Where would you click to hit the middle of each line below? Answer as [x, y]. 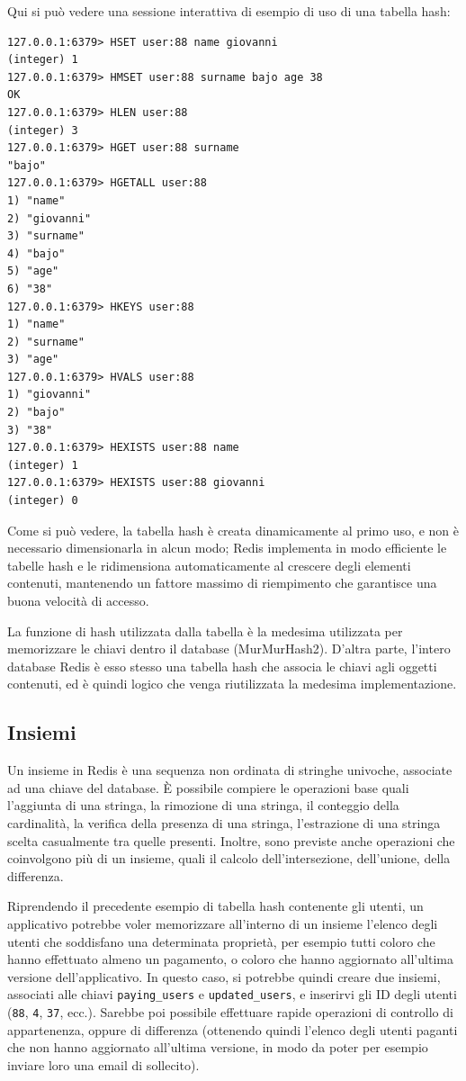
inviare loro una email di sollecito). [103, 1064]
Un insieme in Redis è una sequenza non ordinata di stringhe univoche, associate [230, 770]
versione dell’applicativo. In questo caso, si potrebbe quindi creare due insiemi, [224, 976]
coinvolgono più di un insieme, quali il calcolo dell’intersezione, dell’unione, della [229, 858]
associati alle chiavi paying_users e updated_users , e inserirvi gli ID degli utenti [232, 994]
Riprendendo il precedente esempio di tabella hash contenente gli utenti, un [215, 906]
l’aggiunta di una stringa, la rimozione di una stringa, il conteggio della [203, 805]
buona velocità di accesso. [78, 600]
